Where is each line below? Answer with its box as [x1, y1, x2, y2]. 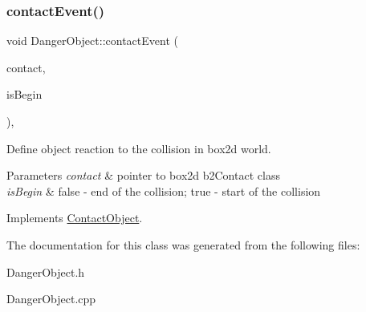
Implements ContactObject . [6, 209, 143, 226]
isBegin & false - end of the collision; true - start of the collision [6, 182, 321, 199]
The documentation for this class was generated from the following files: [6, 236, 360, 253]
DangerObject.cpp [6, 290, 96, 307]
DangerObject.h [6, 263, 85, 280]
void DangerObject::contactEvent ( [6, 32, 178, 49]
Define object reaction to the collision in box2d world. [6, 140, 271, 156]
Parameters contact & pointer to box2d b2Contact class [6, 167, 280, 184]
